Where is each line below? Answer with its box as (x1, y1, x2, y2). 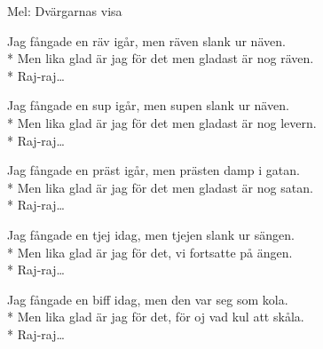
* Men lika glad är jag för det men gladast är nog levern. (7, 113, 317, 131)
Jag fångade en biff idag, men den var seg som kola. (7, 290, 288, 308)
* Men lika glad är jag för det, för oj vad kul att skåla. (7, 307, 304, 326)
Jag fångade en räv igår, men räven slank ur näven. (7, 31, 286, 50)
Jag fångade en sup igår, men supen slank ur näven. (7, 96, 289, 115)
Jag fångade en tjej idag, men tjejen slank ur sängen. (7, 225, 295, 243)
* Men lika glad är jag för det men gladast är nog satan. (7, 178, 313, 196)
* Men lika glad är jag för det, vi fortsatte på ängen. (7, 242, 293, 261)
